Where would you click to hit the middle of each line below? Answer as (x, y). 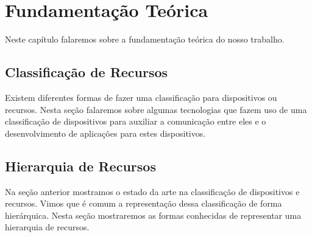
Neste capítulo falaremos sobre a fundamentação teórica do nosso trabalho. (145, 39)
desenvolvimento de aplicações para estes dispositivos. (105, 133)
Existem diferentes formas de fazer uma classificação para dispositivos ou (141, 97)
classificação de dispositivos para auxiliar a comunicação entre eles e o (136, 121)
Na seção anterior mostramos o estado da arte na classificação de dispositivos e (152, 191)
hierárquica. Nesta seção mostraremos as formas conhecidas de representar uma (153, 215)
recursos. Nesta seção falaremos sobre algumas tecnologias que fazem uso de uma (156, 109)
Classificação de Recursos (87, 72)
